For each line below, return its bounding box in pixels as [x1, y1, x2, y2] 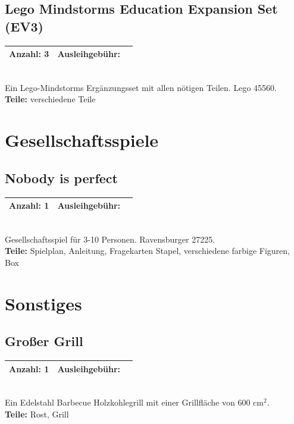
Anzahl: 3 [9, 48, 49, 60]
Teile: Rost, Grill [5, 407, 69, 420]
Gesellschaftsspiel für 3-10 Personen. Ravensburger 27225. [5, 233, 215, 245]
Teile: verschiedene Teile [5, 93, 96, 105]
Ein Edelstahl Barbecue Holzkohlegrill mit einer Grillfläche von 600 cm [5, 396, 264, 409]
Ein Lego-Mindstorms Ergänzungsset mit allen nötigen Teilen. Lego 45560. [5, 81, 277, 93]
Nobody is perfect [5, 168, 118, 187]
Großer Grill [5, 332, 83, 350]
